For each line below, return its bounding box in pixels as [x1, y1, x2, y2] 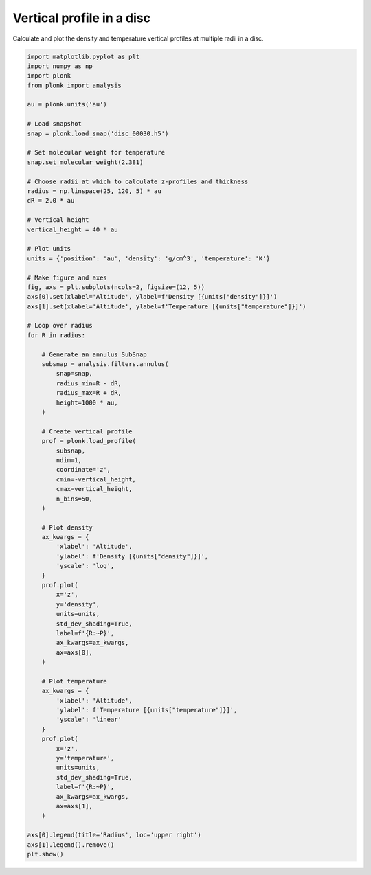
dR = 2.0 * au [27, 196, 75, 205]
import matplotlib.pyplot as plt [27, 52, 140, 60]
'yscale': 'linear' [56, 716, 122, 724]
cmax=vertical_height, [56, 485, 133, 493]
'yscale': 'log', [56, 562, 115, 570]
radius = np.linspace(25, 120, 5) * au [27, 187, 161, 195]
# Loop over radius [27, 321, 93, 330]
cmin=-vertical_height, [56, 475, 137, 484]
